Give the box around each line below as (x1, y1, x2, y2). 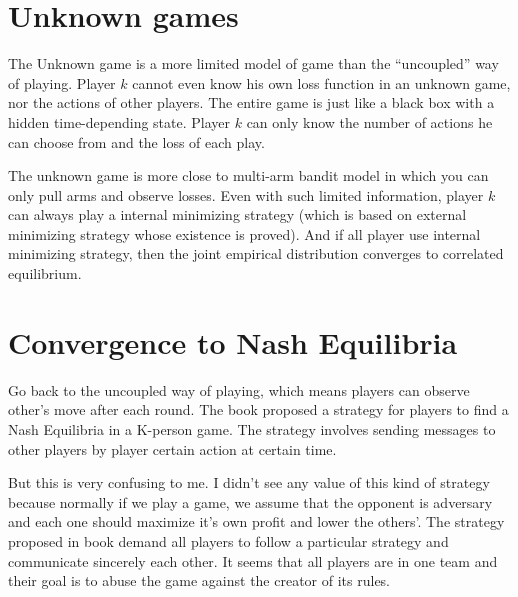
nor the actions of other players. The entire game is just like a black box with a (8, 92, 495, 113)
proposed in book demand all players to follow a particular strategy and (8, 530, 449, 551)
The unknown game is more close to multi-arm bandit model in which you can (8, 165, 489, 186)
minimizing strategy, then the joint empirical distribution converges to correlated (8, 243, 504, 264)
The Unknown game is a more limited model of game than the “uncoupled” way (8, 53, 499, 74)
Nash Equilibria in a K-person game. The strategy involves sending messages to (8, 418, 496, 439)
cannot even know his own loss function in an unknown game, (132, 72, 511, 93)
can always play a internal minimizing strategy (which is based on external (8, 204, 467, 225)
